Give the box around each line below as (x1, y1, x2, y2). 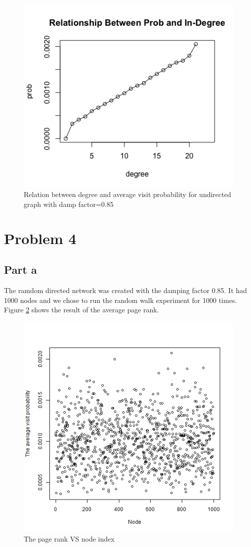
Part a (4, 262, 37, 277)
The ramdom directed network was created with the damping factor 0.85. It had (4, 285, 247, 296)
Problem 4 (4, 228, 77, 248)
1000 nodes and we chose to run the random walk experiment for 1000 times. (4, 295, 237, 305)
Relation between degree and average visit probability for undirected (24, 189, 231, 199)
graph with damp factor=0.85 (24, 199, 114, 209)
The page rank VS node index (24, 533, 115, 544)
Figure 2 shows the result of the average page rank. (4, 304, 159, 315)
